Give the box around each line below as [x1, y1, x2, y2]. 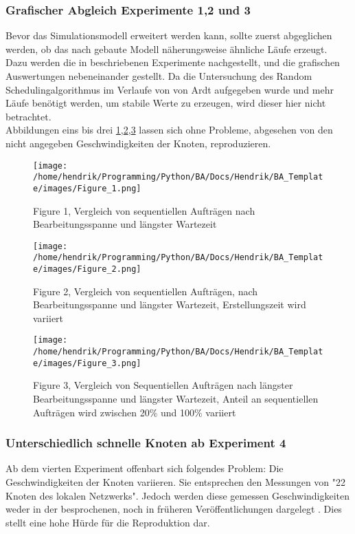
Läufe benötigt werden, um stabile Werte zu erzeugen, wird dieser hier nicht [5, 96, 326, 110]
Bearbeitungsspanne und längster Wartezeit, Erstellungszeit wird [33, 297, 306, 312]
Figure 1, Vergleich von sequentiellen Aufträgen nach [33, 203, 255, 217]
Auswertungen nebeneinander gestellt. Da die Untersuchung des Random [5, 69, 312, 83]
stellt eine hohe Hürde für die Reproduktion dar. [5, 515, 210, 529]
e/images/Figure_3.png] [33, 358, 141, 368]
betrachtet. [5, 109, 51, 123]
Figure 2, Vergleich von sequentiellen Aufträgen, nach [33, 284, 258, 298]
